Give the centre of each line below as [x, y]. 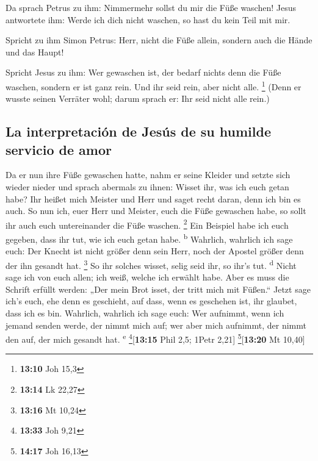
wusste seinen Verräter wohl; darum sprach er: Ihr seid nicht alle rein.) [138, 98]
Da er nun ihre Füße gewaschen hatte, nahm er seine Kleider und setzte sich [148, 175]
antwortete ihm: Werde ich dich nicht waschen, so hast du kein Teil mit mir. [148, 19]
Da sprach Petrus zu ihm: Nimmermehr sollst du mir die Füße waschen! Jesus [151, 7]
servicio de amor [59, 149]
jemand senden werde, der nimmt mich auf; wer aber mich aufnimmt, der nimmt [156, 325]
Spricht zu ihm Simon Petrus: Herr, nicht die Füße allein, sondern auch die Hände [159, 40]
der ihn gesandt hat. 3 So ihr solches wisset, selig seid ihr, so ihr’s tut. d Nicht [151, 264]
